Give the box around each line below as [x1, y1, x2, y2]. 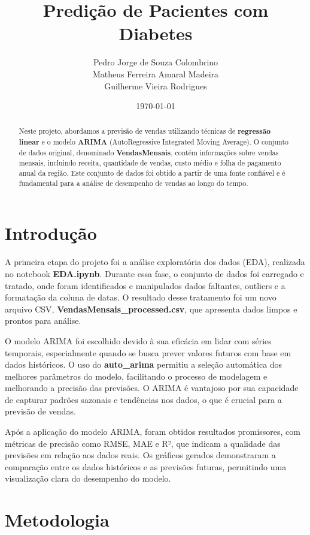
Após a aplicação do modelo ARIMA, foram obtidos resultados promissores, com [5, 425, 300, 438]
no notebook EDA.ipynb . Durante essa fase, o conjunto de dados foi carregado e [5, 267, 304, 279]
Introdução [5, 221, 97, 245]
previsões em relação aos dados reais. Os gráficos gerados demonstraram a [5, 449, 276, 461]
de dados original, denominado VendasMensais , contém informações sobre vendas [19, 147, 279, 158]
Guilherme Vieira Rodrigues [104, 79, 207, 92]
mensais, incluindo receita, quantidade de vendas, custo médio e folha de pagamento [19, 158, 281, 168]
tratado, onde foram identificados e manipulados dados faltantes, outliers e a [5, 279, 285, 291]
